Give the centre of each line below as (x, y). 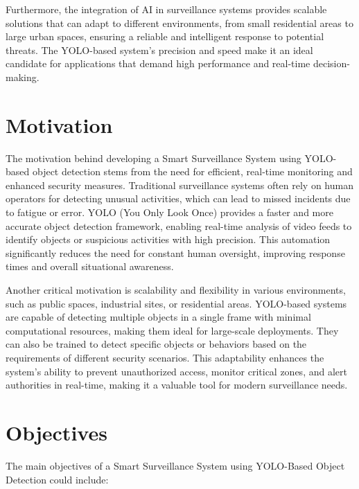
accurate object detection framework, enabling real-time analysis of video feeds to (179, 225)
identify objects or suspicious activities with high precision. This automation (168, 239)
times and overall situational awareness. (90, 266)
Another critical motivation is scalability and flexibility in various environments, (176, 290)
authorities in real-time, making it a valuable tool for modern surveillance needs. (177, 385)
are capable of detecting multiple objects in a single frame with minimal (158, 317)
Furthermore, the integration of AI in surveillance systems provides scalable (166, 9)
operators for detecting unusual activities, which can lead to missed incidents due (178, 198)
